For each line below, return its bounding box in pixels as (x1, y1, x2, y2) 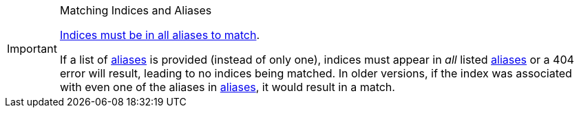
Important (7, 42, 57, 55)
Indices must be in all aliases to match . (59, 28, 260, 42)
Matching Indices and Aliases (59, 3, 212, 17)
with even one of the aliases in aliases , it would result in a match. (59, 80, 395, 94)
